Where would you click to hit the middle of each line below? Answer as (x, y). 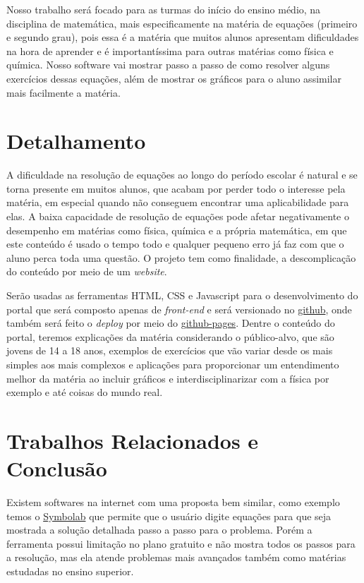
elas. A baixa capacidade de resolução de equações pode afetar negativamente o (178, 216)
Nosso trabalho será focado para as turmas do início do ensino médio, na (164, 9)
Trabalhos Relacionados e (133, 440)
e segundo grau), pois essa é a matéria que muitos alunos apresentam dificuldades (183, 37)
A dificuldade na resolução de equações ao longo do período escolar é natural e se (182, 175)
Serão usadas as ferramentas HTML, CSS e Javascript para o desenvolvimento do (182, 295)
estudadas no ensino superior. (70, 571)
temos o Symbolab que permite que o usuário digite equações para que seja (169, 516)
